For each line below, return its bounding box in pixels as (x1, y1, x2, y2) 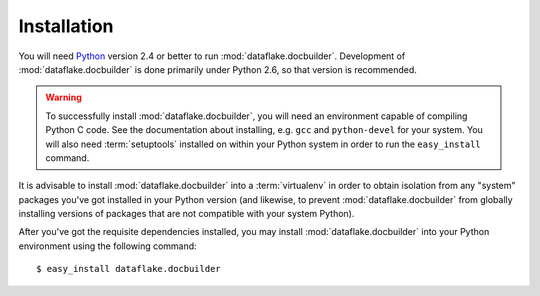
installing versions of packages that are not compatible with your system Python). (18, 208, 355, 220)
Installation (18, 15, 114, 37)
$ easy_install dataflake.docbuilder (36, 263, 222, 275)
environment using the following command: (18, 240, 197, 252)
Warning (45, 91, 82, 104)
